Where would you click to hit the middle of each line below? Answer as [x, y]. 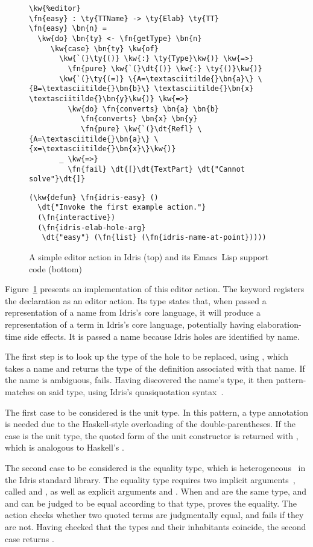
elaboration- [279, 324]
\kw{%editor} [55, 8]
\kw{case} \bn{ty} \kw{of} [104, 48]
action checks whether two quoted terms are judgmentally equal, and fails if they [154, 515]
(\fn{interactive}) [77, 218]
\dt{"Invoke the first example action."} [122, 208]
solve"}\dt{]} [57, 179]
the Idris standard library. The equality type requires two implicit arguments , [150, 479]
